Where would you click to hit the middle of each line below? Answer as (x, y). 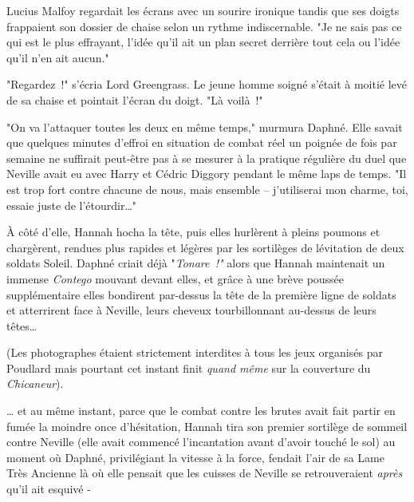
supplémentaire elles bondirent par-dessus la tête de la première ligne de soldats (201, 294)
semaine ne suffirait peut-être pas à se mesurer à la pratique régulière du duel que (207, 158)
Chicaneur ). (35, 383)
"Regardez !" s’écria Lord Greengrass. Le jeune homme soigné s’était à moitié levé (207, 84)
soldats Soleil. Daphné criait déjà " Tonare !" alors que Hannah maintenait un (196, 263)
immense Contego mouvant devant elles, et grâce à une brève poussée (175, 278)
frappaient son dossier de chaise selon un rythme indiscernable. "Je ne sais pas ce (204, 26)
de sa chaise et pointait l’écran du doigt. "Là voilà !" (135, 99)
